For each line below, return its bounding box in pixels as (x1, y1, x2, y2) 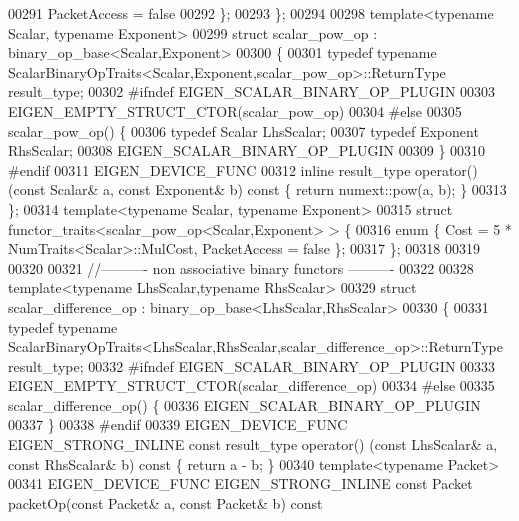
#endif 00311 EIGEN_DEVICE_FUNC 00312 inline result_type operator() (8, 159, 478, 180)
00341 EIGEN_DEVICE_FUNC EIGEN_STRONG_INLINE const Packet (8, 473, 473, 494)
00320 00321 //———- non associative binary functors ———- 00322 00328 (8, 257, 474, 278)
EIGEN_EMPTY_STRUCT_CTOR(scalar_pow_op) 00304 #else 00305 (8, 100, 462, 121)
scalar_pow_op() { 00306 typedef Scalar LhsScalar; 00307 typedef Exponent (8, 120, 479, 141)
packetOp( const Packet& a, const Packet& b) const (8, 492, 323, 513)
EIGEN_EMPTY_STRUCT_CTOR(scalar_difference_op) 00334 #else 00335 (8, 375, 495, 396)
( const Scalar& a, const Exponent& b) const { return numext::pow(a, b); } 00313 (8, 179, 507, 200)
